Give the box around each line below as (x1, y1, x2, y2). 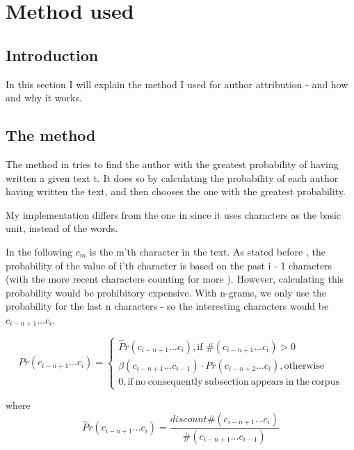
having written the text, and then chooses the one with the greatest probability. (6, 184, 346, 199)
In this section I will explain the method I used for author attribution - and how (6, 76, 348, 91)
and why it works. (6, 90, 82, 105)
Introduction (6, 44, 99, 65)
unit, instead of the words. (6, 221, 118, 235)
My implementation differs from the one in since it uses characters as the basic (6, 207, 341, 222)
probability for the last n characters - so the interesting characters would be (6, 299, 329, 313)
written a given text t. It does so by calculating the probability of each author (6, 170, 339, 185)
